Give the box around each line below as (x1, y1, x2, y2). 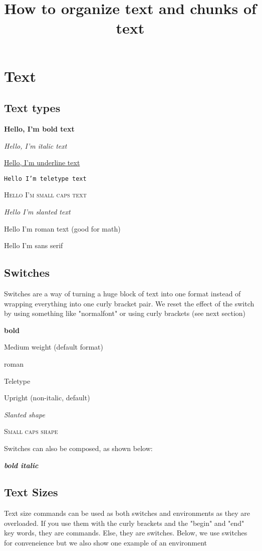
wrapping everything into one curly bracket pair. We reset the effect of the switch (4, 298, 254, 308)
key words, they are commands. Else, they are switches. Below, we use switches (4, 527, 247, 538)
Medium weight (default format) (4, 342, 104, 352)
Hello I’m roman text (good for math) (4, 223, 121, 234)
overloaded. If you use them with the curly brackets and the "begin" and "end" (4, 517, 244, 528)
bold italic (4, 460, 39, 470)
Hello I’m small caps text (4, 189, 87, 200)
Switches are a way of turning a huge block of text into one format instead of (4, 288, 241, 298)
